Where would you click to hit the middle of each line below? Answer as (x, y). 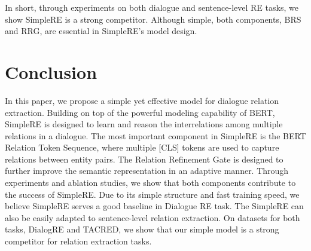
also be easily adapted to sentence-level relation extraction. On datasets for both (153, 217)
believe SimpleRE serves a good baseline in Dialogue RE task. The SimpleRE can (154, 206)
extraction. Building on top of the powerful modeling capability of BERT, (140, 112)
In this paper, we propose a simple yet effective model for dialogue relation (142, 100)
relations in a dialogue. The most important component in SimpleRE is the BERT (155, 135)
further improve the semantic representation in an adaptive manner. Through (147, 171)
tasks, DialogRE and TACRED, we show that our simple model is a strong (142, 229)
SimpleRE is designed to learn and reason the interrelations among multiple (144, 124)
